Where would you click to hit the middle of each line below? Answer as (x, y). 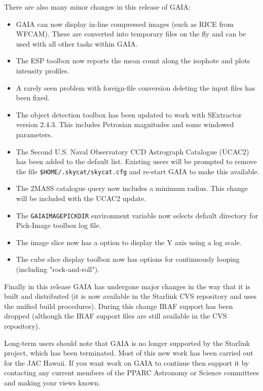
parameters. (34, 134)
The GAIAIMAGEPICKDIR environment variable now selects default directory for (137, 215)
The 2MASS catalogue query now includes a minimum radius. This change (132, 188)
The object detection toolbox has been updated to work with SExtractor (129, 114)
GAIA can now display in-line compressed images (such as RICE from (125, 24)
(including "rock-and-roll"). (58, 269)
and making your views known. (52, 382)
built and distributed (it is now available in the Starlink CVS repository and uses (130, 296)
